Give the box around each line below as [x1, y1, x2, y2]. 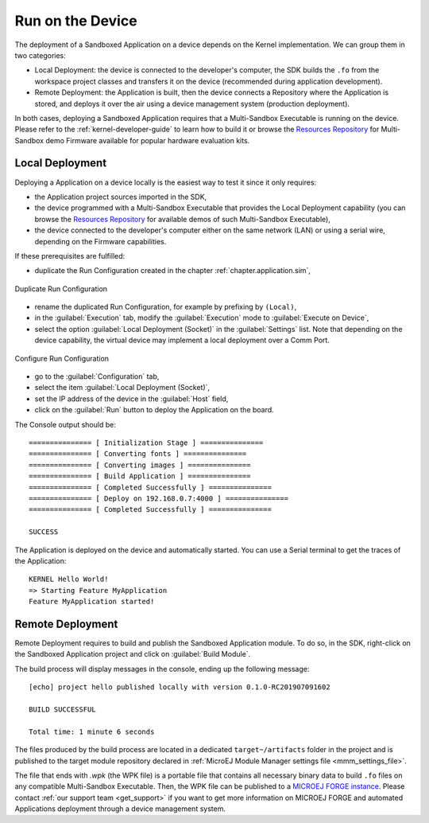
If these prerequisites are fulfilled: [14, 251, 126, 260]
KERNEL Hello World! [29, 575, 109, 584]
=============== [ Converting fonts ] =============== [29, 450, 247, 458]
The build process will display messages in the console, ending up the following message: [14, 664, 310, 673]
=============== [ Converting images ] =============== [29, 460, 251, 470]
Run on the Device [14, 12, 138, 29]
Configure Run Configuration [14, 353, 110, 363]
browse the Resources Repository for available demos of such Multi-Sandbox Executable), [34, 214, 331, 224]
